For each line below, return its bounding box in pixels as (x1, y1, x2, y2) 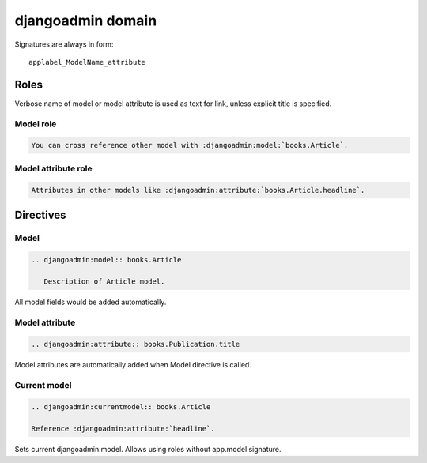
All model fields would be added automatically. (14, 297, 167, 307)
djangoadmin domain (14, 12, 157, 29)
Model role (14, 119, 57, 130)
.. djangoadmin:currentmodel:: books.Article (31, 402, 211, 411)
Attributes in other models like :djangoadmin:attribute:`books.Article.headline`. (31, 186, 365, 194)
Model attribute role (14, 163, 93, 174)
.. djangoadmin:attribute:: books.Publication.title (31, 340, 240, 348)
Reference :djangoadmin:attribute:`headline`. (31, 424, 215, 434)
